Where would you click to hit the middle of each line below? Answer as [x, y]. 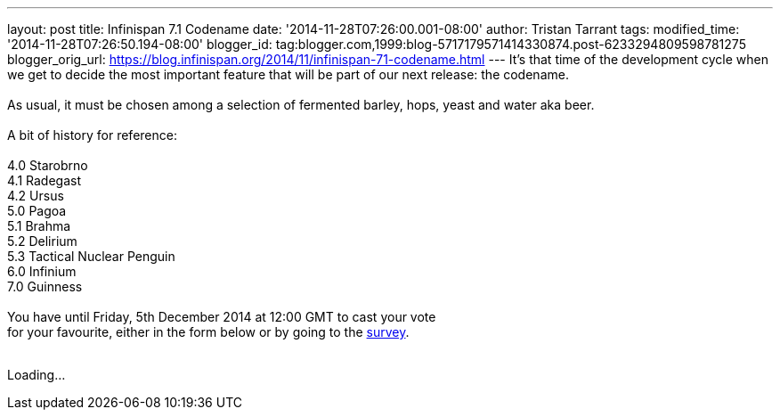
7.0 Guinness [45, 286]
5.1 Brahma [39, 226]
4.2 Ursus [36, 196]
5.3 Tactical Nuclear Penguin [91, 256]
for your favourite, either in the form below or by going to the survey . [208, 332]
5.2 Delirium [42, 241]
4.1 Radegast [44, 180]
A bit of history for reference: [92, 135]
